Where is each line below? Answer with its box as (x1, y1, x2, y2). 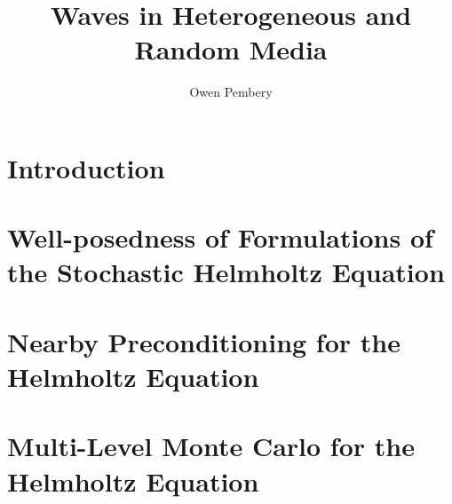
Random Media (134, 31, 328, 67)
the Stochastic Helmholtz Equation (7, 254, 445, 290)
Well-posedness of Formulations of (7, 219, 433, 256)
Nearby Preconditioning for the (7, 323, 400, 359)
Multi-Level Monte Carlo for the (7, 428, 415, 464)
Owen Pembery (189, 83, 273, 101)
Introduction (7, 149, 165, 185)
